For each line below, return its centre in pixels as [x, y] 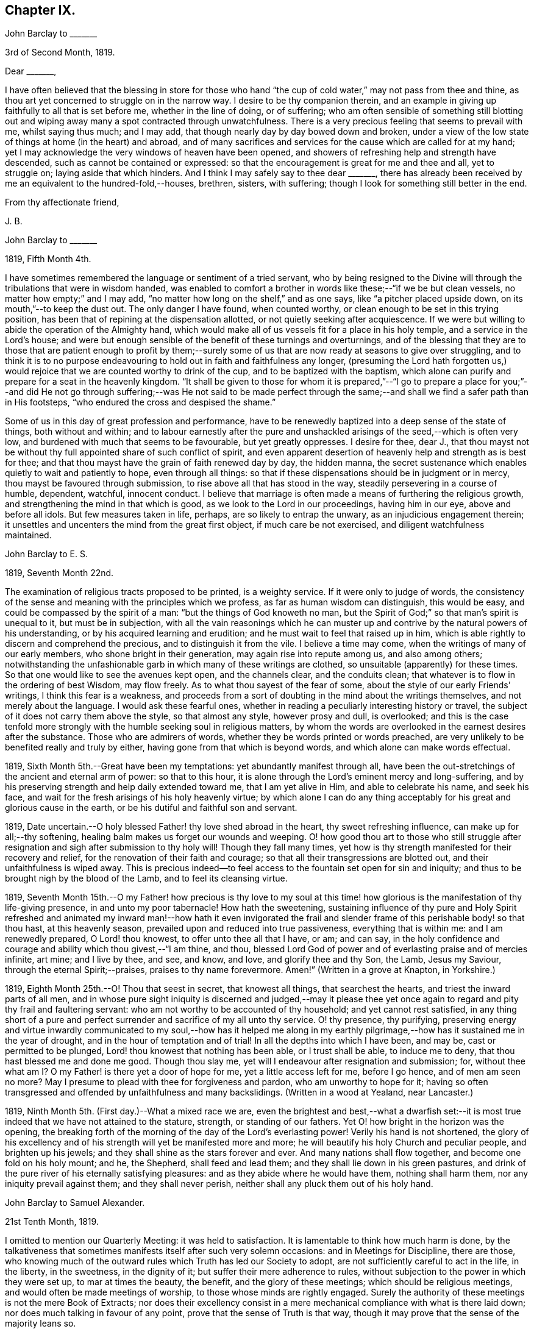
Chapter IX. [40, 10]
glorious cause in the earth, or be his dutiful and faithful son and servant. [151, 808]
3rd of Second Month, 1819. [60, 52]
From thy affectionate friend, [62, 202]
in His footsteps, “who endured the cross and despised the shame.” [141, 402]
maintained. [28, 535]
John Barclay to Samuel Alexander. [75, 1203]
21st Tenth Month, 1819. [52, 1222]
